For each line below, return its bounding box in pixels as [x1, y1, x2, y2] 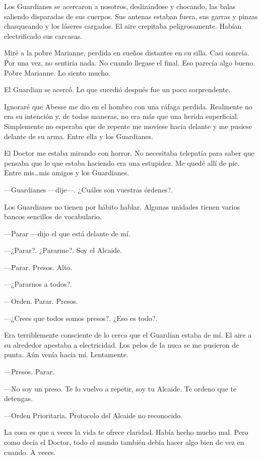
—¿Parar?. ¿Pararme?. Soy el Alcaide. [4, 245, 122, 255]
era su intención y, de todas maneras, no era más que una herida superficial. [4, 111, 239, 121]
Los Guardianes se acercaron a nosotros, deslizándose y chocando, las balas [4, 1, 236, 11]
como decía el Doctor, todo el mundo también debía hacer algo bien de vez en [4, 437, 244, 447]
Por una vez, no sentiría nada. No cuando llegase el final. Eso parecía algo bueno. [4, 57, 255, 68]
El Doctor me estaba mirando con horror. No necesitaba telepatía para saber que [4, 148, 254, 158]
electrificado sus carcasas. [4, 30, 83, 41]
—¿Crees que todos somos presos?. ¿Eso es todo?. [4, 312, 158, 323]
